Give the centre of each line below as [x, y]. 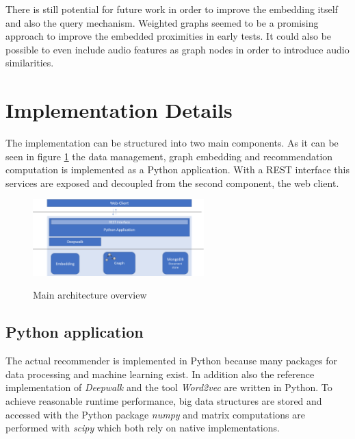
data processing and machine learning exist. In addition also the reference [160, 374]
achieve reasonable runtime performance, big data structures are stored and [164, 400]
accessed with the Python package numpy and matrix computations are [155, 414]
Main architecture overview [90, 295]
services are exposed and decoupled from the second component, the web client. [172, 183]
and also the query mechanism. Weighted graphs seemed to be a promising [162, 22]
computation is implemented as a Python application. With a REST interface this [177, 170]
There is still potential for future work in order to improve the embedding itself [172, 9]
